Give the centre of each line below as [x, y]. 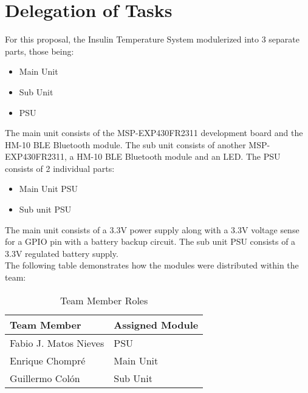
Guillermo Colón [45, 378]
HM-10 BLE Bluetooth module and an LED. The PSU [179, 156]
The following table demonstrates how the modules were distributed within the [152, 265]
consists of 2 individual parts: [60, 168]
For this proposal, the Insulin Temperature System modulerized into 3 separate [152, 39]
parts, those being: [39, 51]
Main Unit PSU [49, 189]
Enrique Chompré [48, 360]
